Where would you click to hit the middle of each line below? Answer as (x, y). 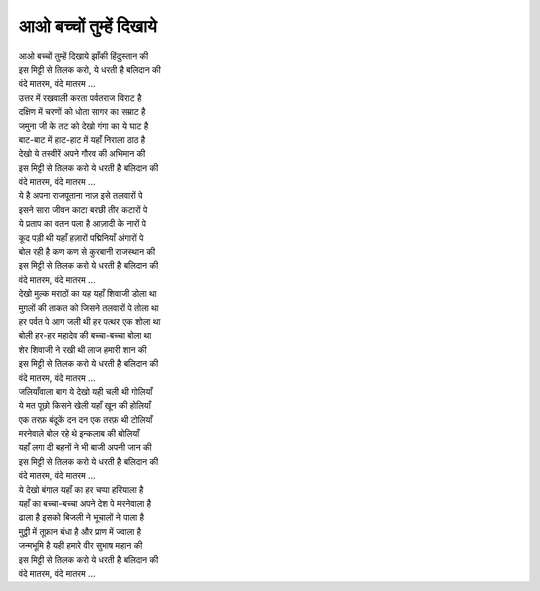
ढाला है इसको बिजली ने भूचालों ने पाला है (81, 517)
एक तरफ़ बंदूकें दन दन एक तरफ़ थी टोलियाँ (85, 419)
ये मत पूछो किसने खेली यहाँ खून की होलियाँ (85, 406)
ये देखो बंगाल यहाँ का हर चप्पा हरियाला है (81, 489)
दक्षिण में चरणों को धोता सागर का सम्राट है (82, 112)
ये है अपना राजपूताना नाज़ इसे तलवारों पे (80, 196)
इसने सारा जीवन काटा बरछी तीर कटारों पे (83, 209)
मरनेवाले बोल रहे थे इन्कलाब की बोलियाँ (79, 434)
